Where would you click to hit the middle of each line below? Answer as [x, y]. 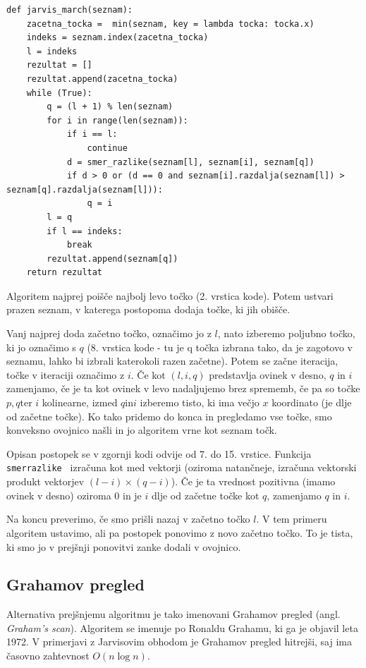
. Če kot [148, 374]
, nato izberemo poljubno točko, [286, 333]
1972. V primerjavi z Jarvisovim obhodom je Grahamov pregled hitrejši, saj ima [179, 642]
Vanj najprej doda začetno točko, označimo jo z [109, 333]
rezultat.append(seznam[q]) [112, 259]
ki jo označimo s [41, 347]
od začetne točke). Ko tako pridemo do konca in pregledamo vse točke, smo [169, 416]
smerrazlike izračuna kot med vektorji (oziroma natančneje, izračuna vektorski [182, 467]
